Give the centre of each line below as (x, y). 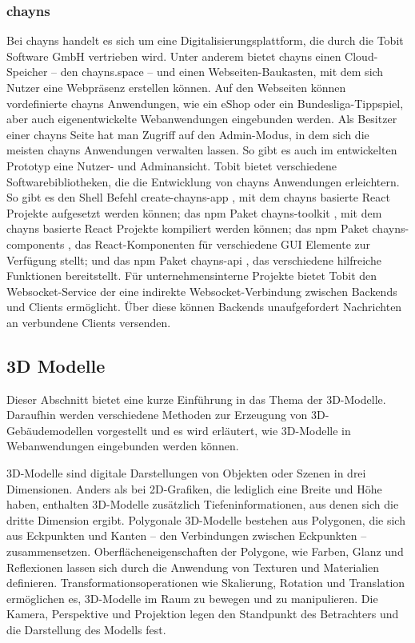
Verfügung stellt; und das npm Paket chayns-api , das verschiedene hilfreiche (194, 260)
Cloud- (361, 56)
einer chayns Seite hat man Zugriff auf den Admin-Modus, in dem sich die (188, 134)
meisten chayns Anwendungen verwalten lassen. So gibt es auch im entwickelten (202, 150)
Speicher (27, 72)
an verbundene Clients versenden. (89, 322)
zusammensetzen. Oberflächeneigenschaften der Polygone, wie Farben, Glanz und (205, 551)
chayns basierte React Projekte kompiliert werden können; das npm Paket (188, 228)
